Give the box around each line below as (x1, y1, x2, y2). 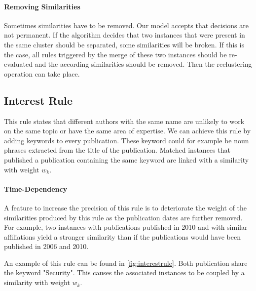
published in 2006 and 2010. (4, 241, 89, 251)
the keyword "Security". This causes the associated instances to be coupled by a (4, 267, 245, 278)
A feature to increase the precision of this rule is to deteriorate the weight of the (4, 202, 247, 212)
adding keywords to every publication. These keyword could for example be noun (4, 135, 249, 145)
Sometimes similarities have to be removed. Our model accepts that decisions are (4, 20, 249, 30)
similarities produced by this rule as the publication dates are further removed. (4, 212, 243, 222)
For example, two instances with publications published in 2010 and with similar (4, 222, 248, 232)
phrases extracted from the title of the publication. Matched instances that (4, 145, 230, 155)
